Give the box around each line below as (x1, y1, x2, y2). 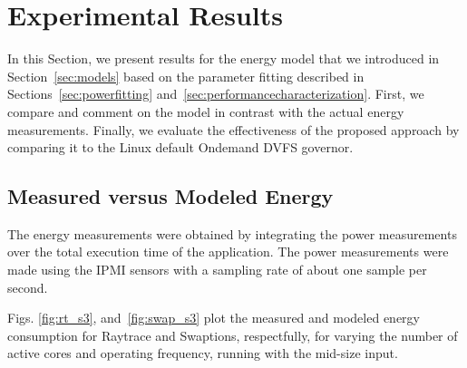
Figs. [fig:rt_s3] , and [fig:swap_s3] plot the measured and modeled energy (7, 308, 420, 327)
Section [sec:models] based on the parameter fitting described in (7, 66, 365, 85)
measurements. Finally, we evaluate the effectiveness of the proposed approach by (7, 120, 460, 139)
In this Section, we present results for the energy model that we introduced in (7, 49, 440, 68)
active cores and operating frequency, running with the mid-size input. (7, 344, 398, 363)
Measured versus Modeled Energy (7, 182, 334, 210)
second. (7, 277, 48, 296)
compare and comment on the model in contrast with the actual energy (7, 102, 404, 121)
